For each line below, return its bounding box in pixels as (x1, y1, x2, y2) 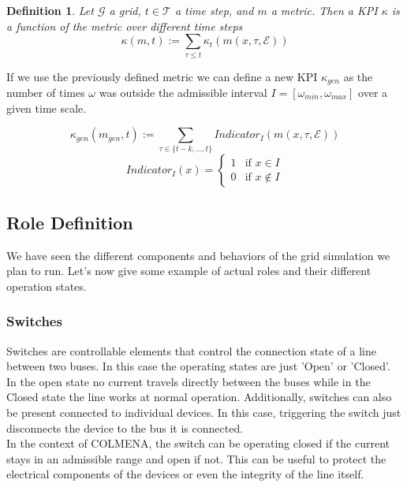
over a (358, 84, 388, 100)
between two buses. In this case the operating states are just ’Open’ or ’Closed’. (6, 358, 390, 374)
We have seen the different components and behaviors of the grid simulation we (6, 247, 390, 263)
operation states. (6, 277, 87, 294)
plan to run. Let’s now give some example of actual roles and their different (6, 262, 372, 279)
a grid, (109, 2, 141, 18)
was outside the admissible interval (99, 84, 267, 100)
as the (343, 68, 373, 84)
